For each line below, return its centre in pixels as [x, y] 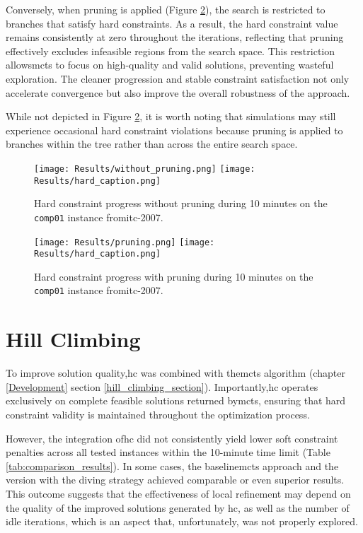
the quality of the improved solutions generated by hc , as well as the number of [178, 507]
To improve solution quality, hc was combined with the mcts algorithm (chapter [175, 373]
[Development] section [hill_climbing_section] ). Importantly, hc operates [162, 386]
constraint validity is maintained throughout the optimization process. [158, 414]
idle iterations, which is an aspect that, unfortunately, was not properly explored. [182, 521]
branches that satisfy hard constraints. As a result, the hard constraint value [172, 23]
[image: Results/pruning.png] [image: [125, 242]
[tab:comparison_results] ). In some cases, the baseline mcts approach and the [172, 465]
